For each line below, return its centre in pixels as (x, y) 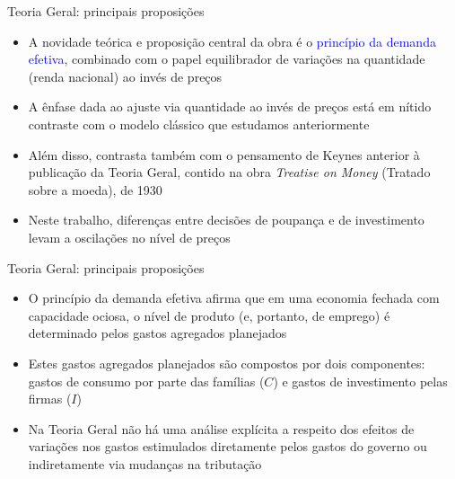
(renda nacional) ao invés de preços (125, 76)
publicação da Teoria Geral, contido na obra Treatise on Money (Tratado (229, 172)
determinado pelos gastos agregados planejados (157, 333)
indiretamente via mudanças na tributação (145, 463)
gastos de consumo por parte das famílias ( (146, 381)
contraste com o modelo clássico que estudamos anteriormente (199, 124)
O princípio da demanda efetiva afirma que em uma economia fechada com (234, 298)
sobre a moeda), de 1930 (95, 189)
